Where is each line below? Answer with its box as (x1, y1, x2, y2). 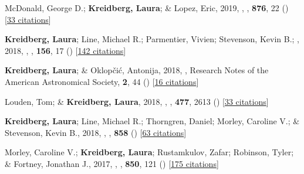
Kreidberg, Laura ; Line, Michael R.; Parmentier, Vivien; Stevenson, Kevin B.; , (5, 33, 299, 45)
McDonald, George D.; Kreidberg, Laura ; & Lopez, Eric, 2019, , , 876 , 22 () (5, 2, 289, 13)
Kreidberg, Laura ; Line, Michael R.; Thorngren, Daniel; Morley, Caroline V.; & (5, 115, 300, 127)
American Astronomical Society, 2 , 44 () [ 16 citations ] (5, 75, 199, 87)
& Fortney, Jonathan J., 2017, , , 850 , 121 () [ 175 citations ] (5, 157, 219, 169)
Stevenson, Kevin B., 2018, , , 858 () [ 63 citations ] (5, 126, 187, 138)
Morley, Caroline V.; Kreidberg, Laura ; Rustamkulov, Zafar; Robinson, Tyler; (5, 146, 294, 158)
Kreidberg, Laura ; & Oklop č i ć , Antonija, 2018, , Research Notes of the (5, 64, 269, 76)
